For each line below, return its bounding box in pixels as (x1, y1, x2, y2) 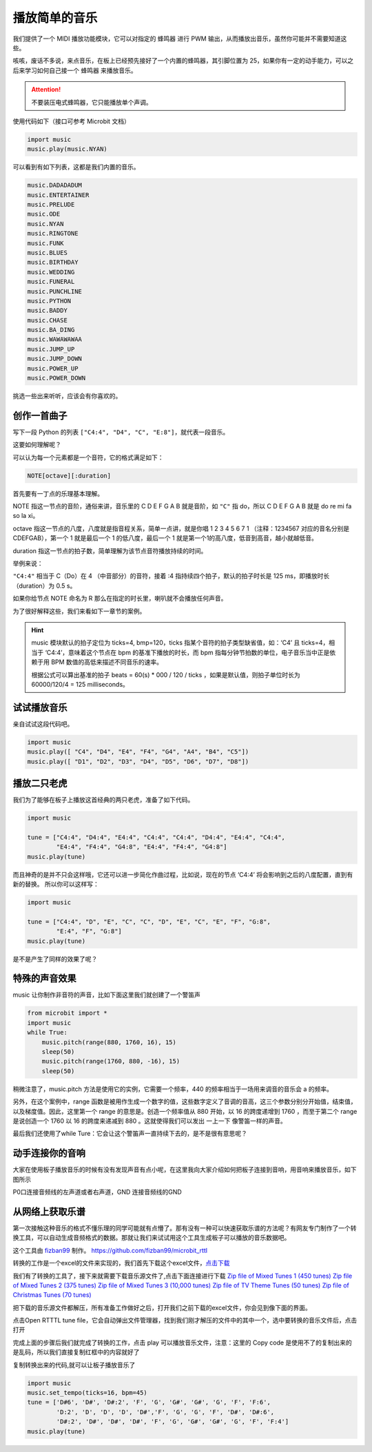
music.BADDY (27, 307, 68, 315)
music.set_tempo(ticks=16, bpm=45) (27, 1389, 147, 1396)
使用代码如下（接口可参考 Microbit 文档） (12, 117, 130, 125)
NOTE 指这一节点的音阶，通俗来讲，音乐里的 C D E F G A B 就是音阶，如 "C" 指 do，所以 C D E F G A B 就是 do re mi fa (12, 502, 352, 510)
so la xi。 (12, 512, 39, 520)
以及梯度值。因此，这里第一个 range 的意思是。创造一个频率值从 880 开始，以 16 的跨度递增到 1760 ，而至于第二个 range (12, 1107, 358, 1115)
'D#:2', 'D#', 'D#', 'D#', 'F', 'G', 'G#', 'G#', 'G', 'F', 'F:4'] (56, 1418, 289, 1426)
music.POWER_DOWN (27, 374, 86, 382)
